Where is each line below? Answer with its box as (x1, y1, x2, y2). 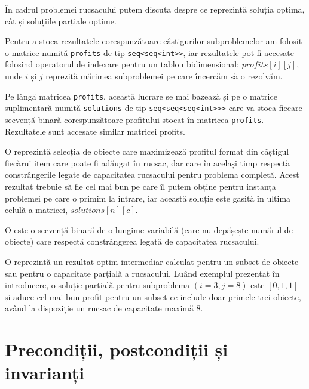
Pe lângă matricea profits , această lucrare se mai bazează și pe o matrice (5, 89, 277, 102)
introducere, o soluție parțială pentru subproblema (5, 279, 190, 291)
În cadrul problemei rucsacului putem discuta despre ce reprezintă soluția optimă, (5, 3, 305, 15)
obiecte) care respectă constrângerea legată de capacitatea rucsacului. (5, 235, 259, 248)
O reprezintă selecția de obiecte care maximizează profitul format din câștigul (5, 145, 289, 158)
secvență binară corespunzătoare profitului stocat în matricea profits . (5, 113, 264, 125)
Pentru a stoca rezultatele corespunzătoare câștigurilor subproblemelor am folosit (5, 35, 302, 47)
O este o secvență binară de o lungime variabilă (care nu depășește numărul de (5, 223, 293, 236)
